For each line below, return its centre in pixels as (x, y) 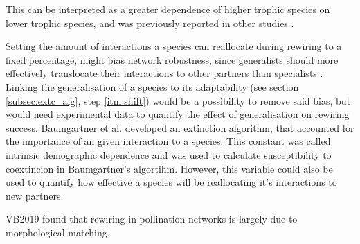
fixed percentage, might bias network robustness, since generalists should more (172, 59)
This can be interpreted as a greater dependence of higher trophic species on (168, 9)
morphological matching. (58, 232)
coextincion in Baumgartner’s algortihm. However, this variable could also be (169, 168)
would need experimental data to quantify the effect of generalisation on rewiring (178, 114)
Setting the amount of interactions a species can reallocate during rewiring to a (174, 46)
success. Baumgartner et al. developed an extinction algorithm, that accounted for (180, 127)
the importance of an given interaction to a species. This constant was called (168, 141)
